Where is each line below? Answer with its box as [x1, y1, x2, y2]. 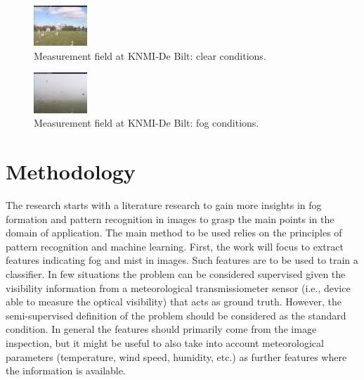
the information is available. [6, 363, 126, 378]
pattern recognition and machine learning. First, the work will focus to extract [6, 239, 344, 253]
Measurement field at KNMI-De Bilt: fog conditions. [34, 115, 259, 130]
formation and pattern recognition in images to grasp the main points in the [6, 211, 334, 226]
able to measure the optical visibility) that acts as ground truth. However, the [6, 294, 342, 309]
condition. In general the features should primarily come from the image [6, 322, 317, 336]
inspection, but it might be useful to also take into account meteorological [6, 335, 324, 350]
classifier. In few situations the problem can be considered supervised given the [6, 266, 346, 281]
